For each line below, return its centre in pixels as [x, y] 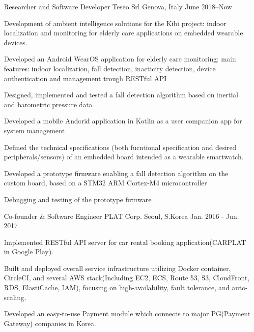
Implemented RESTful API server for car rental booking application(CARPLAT [125, 242]
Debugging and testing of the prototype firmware [78, 199]
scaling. [15, 297]
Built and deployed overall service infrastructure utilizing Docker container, [117, 268]
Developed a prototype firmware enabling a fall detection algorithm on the [116, 173]
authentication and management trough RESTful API [85, 78]
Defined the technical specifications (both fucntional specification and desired [120, 147]
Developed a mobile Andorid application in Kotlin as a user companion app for [123, 121]
